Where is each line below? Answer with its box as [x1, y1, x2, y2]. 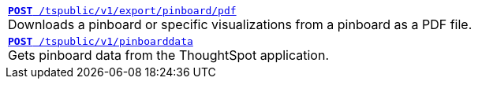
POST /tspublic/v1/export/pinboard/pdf [8, 5, 237, 17]
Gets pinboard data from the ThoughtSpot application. [8, 47, 330, 63]
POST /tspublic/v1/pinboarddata [8, 35, 193, 47]
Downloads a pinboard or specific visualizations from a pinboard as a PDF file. [8, 17, 472, 32]
